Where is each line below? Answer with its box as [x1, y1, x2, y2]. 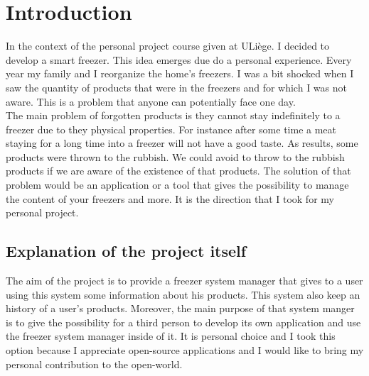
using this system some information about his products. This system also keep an [6, 287, 360, 302]
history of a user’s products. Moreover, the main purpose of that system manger [6, 301, 355, 316]
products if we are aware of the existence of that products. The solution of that [6, 163, 351, 178]
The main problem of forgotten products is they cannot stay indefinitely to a [6, 108, 341, 123]
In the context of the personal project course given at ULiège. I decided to [6, 38, 330, 53]
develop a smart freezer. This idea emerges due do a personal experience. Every [6, 52, 352, 67]
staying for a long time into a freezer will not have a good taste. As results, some [6, 136, 358, 150]
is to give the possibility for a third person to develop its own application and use [6, 314, 361, 329]
